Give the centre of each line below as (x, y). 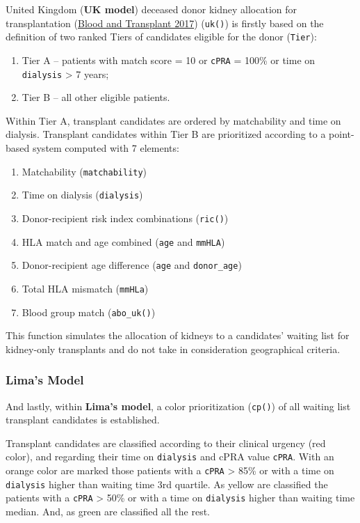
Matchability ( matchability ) (84, 171)
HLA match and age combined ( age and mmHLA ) (123, 241)
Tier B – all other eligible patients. (96, 97)
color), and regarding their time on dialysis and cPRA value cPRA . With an (170, 456)
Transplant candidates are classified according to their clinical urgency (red (166, 443)
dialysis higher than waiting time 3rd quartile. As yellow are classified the (167, 484)
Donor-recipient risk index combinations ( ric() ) (125, 218)
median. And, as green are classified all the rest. (108, 512)
